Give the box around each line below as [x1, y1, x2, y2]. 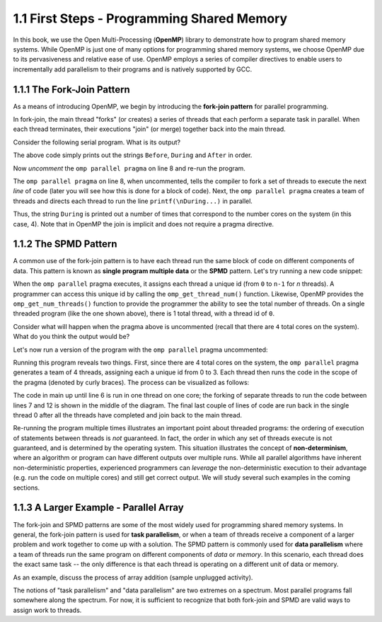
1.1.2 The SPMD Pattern [13, 238, 117, 250]
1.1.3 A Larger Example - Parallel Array [13, 502, 184, 514]
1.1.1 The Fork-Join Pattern [13, 83, 130, 96]
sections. [13, 483, 40, 492]
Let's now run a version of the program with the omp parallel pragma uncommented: [13, 345, 268, 354]
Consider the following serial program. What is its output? [13, 138, 180, 146]
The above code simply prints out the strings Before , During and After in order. [13, 151, 253, 159]
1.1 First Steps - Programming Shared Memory [13, 11, 288, 26]
